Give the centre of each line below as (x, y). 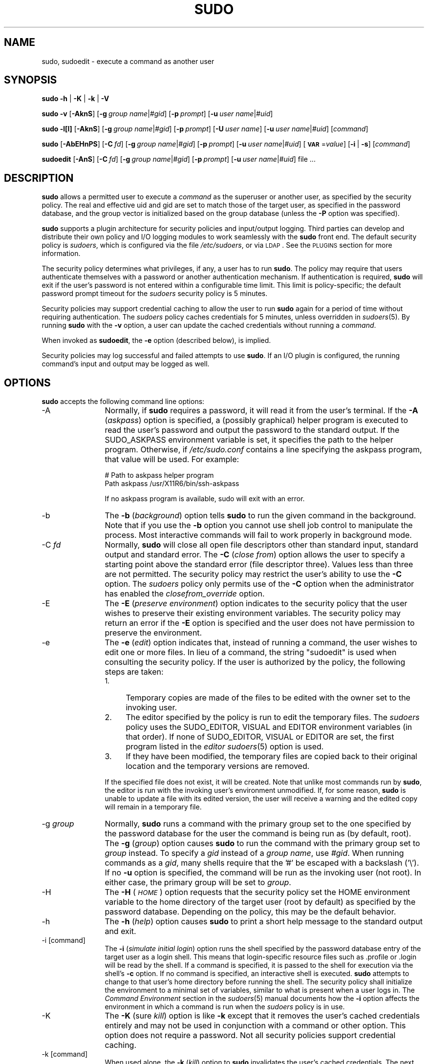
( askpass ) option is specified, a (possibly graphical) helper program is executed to (257, 420)
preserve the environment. (153, 633)
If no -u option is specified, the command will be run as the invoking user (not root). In (263, 873)
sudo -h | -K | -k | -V (75, 99)
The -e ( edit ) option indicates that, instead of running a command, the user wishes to (261, 643)
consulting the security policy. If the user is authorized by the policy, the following (255, 662)
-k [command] (65, 1054)
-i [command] (64, 940)
